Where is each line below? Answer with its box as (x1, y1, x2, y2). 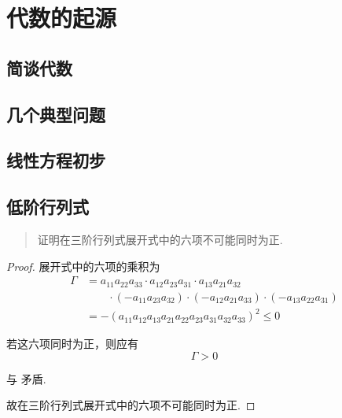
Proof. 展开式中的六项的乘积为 (6, 257, 160, 274)
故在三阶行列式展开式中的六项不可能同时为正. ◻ (6, 397, 256, 413)
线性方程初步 (6, 148, 105, 172)
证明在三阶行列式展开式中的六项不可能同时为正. (37, 231, 283, 247)
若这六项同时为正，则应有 (6, 335, 138, 352)
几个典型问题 (6, 102, 105, 126)
